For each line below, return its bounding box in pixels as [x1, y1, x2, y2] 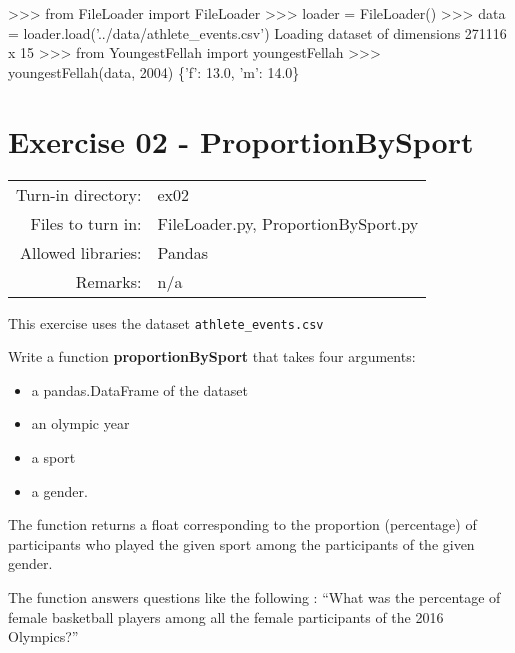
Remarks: [75, 269, 142, 293]
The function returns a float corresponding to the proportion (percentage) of [8, 514, 477, 535]
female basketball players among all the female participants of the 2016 [8, 606, 444, 627]
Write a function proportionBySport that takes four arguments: [8, 346, 416, 367]
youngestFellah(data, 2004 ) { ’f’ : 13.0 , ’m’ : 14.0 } [8, 61, 300, 82]
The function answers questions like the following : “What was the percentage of [8, 586, 501, 607]
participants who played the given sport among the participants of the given [8, 533, 475, 554]
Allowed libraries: [19, 240, 142, 264]
